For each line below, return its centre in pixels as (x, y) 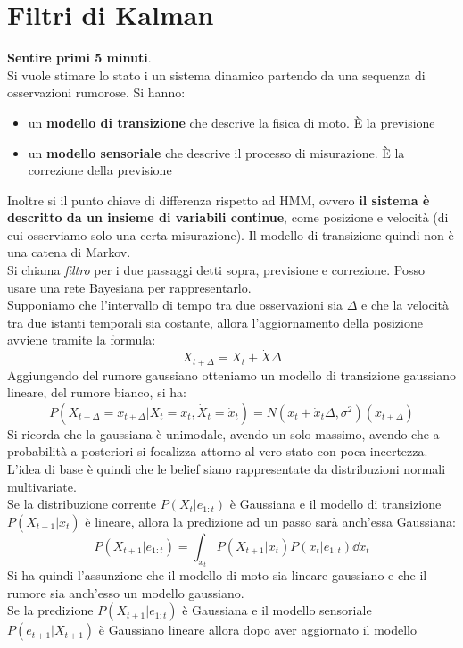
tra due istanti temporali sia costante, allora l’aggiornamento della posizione (215, 322)
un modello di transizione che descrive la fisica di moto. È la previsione (231, 122)
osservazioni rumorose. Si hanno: (96, 92)
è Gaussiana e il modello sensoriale (277, 610)
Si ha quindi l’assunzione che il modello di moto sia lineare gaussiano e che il (217, 575)
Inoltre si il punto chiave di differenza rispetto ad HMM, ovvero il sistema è (219, 199)
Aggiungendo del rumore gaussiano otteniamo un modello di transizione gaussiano (231, 374)
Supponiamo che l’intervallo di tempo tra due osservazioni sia (175, 305)
